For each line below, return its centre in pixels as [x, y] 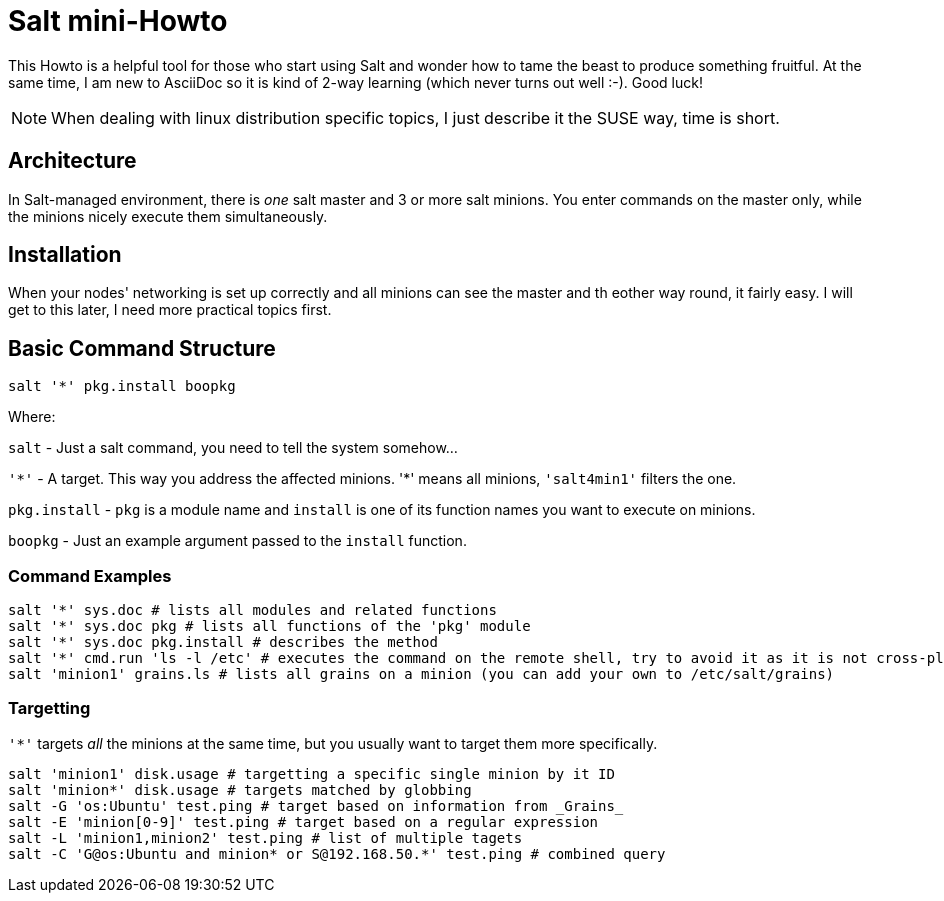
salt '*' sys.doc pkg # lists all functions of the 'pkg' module [269, 626]
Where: [32, 417]
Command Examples [90, 575]
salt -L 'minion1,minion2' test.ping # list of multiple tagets [265, 837]
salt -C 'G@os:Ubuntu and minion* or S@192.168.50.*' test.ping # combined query [337, 853]
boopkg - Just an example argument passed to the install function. [237, 541]
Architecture [72, 161]
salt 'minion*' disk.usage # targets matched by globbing [240, 789]
